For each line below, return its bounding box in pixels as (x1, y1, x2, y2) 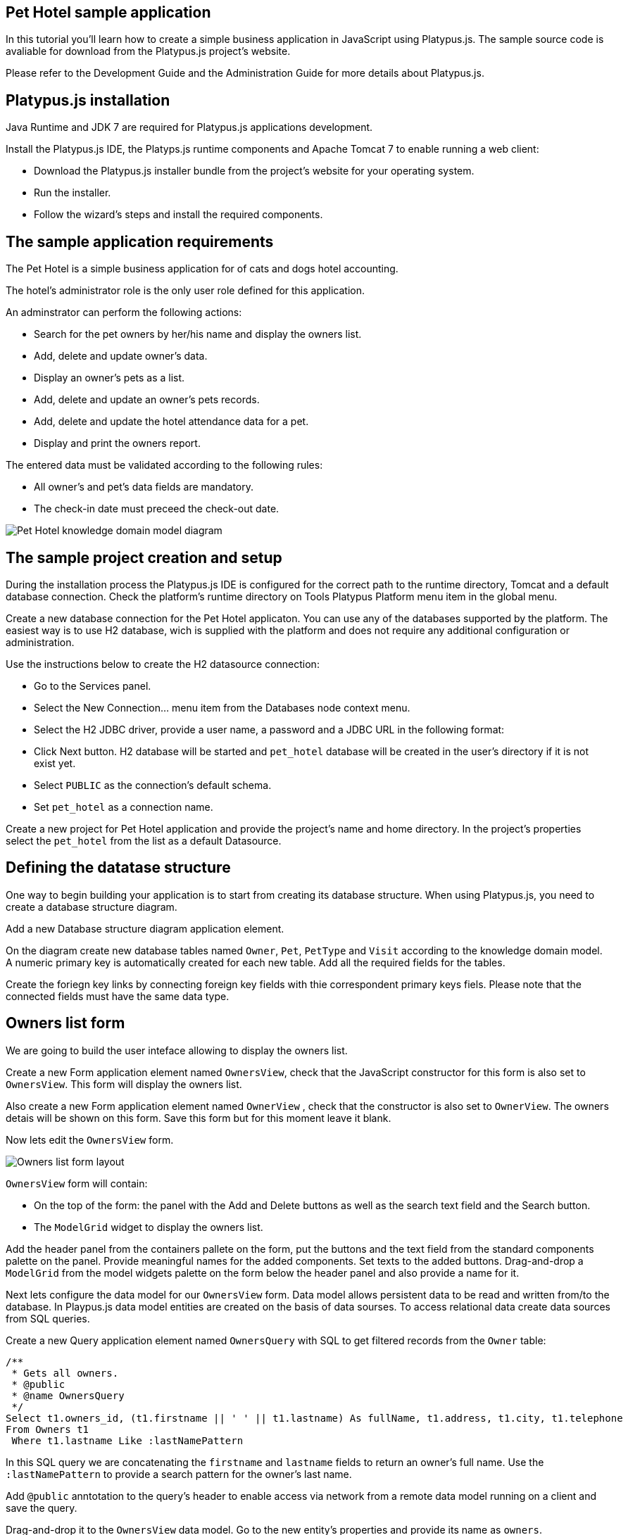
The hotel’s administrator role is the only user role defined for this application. (6, 284, 365, 297)
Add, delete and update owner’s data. (34, 350, 208, 362)
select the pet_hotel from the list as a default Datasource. (6, 834, 282, 847)
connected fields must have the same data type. (6, 990, 230, 1002)
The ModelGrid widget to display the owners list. (34, 1220, 263, 1233)
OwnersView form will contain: (6, 1177, 148, 1189)
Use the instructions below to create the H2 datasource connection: (6, 657, 320, 670)
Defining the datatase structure (6, 859, 231, 877)
